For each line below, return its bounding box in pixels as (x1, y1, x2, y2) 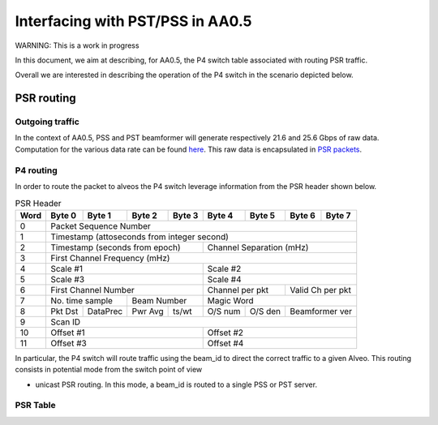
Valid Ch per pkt (290, 284, 352, 295)
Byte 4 (207, 209, 234, 221)
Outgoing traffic (15, 116, 80, 127)
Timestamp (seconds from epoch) (50, 242, 182, 253)
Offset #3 (50, 337, 87, 349)
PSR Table (15, 400, 56, 411)
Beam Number (131, 294, 187, 306)
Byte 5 (249, 209, 276, 221)
